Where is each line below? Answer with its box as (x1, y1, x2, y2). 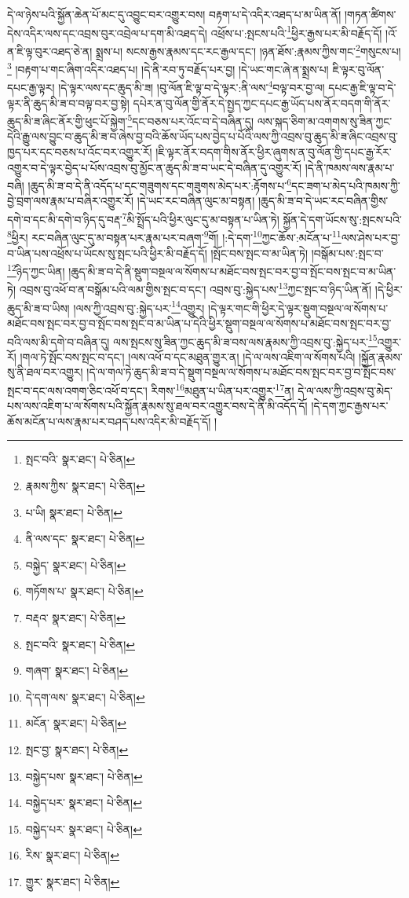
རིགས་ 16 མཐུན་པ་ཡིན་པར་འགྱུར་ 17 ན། (151, 379, 294, 398)
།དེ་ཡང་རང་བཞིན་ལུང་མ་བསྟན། (137, 192, 255, 209)
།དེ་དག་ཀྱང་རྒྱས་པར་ (311, 398, 389, 414)
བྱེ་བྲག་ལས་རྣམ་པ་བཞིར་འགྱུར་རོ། (7, 192, 134, 209)
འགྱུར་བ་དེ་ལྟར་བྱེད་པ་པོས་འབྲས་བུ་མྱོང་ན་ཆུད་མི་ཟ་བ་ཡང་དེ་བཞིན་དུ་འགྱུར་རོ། (7, 159, 302, 175)
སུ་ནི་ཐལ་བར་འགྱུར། (7, 364, 83, 380)
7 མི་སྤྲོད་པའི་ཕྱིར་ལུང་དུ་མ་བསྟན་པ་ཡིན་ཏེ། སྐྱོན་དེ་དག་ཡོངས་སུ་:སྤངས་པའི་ (122, 209, 402, 227)
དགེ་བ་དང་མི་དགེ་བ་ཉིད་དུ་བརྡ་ (7, 211, 122, 227)
